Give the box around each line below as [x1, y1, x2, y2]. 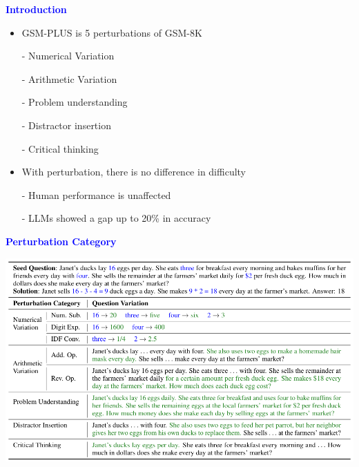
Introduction [6, 2, 67, 16]
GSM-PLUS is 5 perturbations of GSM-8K [21, 25, 202, 39]
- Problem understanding [21, 95, 128, 109]
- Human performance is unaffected [21, 187, 171, 202]
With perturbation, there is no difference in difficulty [21, 164, 246, 179]
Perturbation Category [6, 233, 117, 248]
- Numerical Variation [21, 48, 115, 63]
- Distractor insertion [21, 117, 111, 132]
